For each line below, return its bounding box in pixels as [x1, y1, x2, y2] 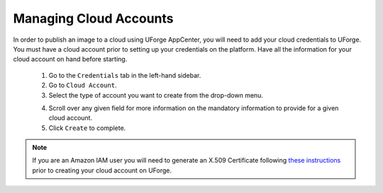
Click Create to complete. [48, 124, 126, 132]
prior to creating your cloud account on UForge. [32, 166, 172, 175]
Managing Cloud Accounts [13, 11, 174, 26]
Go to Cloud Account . [48, 81, 117, 90]
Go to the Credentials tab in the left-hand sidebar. [48, 71, 201, 79]
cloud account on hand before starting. [13, 55, 128, 64]
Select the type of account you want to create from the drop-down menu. [48, 90, 264, 99]
